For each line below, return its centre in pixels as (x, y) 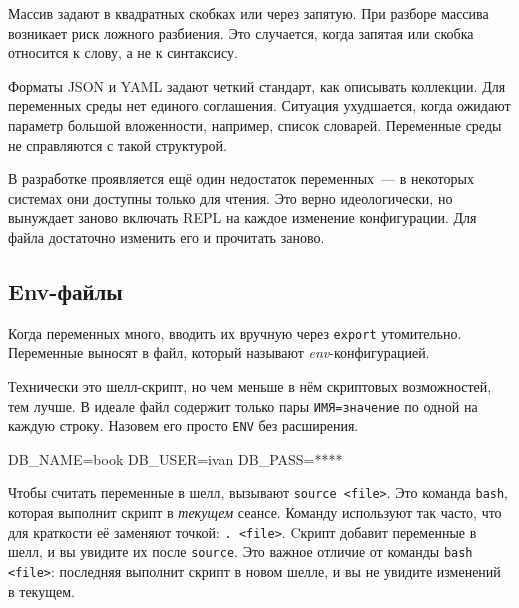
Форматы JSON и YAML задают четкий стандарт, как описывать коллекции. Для (257, 85)
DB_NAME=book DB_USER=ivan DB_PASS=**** (175, 458)
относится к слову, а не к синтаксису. (123, 52)
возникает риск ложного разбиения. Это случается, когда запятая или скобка (241, 32)
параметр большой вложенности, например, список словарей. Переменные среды (255, 124)
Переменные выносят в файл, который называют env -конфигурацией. (219, 352)
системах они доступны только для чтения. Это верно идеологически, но (230, 197)
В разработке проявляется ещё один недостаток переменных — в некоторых (241, 178)
